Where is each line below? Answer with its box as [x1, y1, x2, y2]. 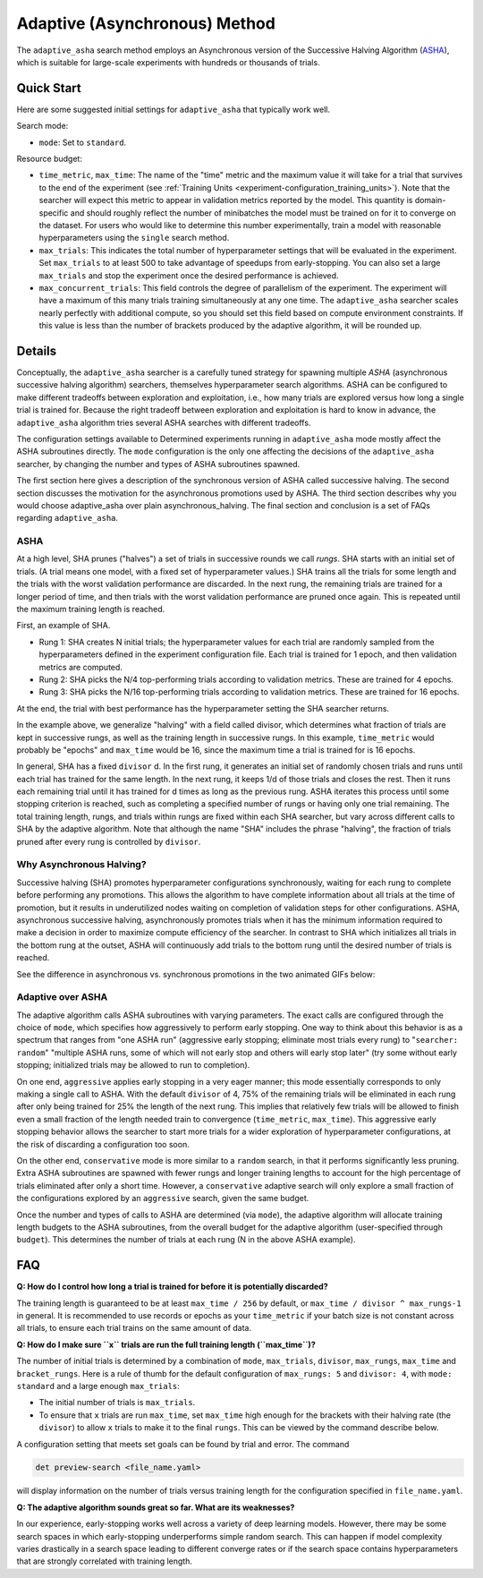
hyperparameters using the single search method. [38, 233, 230, 243]
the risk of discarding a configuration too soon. [16, 1139, 190, 1149]
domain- [414, 195, 446, 206]
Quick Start [16, 81, 81, 96]
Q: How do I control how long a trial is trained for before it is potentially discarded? [16, 1281, 328, 1292]
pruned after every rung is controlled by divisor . [16, 836, 201, 847]
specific [38, 207, 69, 218]
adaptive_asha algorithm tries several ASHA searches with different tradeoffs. [16, 417, 311, 428]
